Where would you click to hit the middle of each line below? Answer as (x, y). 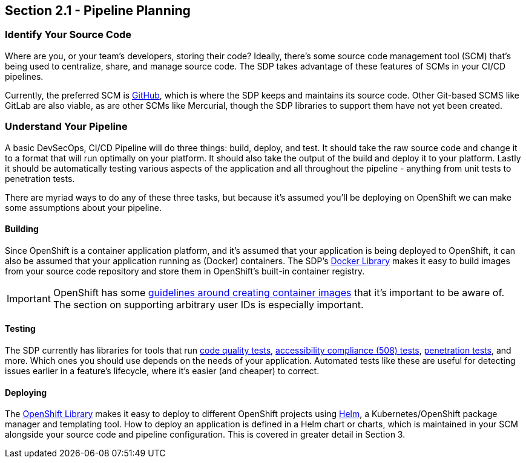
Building (22, 229)
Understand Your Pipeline (66, 127)
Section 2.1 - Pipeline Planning (98, 11)
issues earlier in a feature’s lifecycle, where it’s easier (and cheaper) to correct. (162, 371)
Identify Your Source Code (68, 35)
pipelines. (24, 76)
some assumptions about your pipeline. (83, 207)
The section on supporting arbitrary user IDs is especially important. (208, 304)
